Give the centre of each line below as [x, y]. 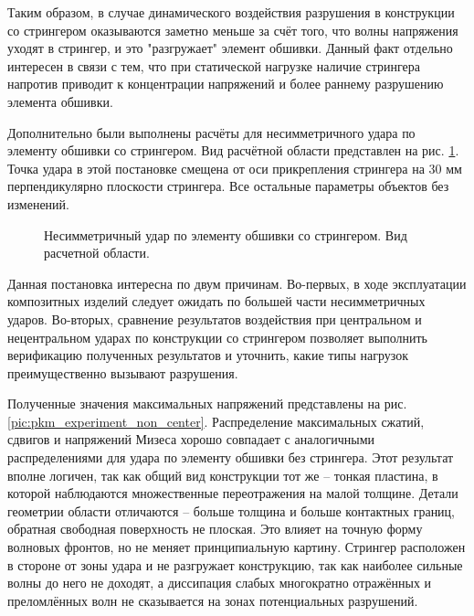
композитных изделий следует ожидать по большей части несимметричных [216, 301]
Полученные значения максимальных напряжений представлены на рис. [207, 404]
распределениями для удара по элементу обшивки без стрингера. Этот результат [231, 457]
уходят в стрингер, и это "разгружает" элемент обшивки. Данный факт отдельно [230, 48]
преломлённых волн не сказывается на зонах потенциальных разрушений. [213, 600]
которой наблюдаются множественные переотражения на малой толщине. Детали [233, 493]
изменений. [38, 203]
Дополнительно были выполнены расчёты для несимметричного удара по [211, 132]
